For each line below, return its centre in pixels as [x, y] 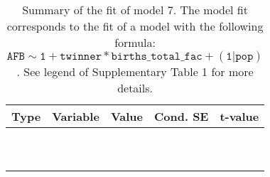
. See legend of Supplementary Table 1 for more [135, 71]
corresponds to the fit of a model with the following [135, 26]
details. [135, 88]
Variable [76, 116]
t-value [239, 116]
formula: [135, 42]
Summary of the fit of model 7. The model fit [135, 10]
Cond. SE [181, 116]
